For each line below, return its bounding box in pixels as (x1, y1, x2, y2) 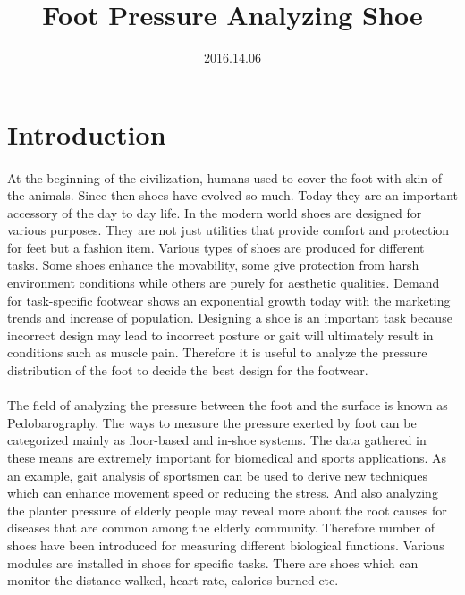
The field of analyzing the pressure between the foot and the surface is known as (7, 396, 448, 415)
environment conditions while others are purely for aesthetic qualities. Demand (7, 273, 440, 292)
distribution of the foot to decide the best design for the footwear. (7, 361, 368, 380)
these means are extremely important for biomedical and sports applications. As (7, 448, 447, 466)
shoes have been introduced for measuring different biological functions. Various (7, 535, 444, 554)
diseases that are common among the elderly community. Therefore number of (7, 518, 435, 537)
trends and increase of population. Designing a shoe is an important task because (7, 308, 452, 327)
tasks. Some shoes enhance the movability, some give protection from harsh (7, 256, 419, 274)
